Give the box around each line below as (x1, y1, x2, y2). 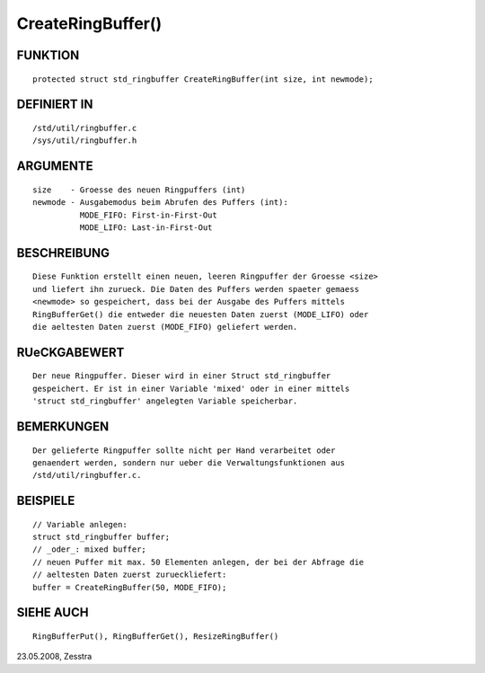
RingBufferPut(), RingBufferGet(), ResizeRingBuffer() (32, 632, 279, 642)
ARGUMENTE (16, 158, 93, 174)
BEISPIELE (16, 493, 75, 509)
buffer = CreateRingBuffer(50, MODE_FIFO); (32, 582, 227, 592)
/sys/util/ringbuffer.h (32, 136, 137, 146)
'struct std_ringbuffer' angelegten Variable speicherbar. (32, 396, 298, 406)
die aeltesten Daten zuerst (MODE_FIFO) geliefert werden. (32, 322, 298, 332)
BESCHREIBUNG (16, 245, 110, 261)
